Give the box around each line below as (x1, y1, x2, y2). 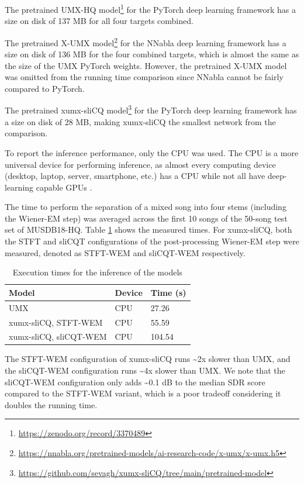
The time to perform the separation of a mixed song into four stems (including (5, 201, 286, 213)
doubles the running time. (5, 398, 98, 410)
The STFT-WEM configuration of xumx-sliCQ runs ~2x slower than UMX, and (5, 353, 291, 365)
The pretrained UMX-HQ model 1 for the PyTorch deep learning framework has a (5, 2, 296, 15)
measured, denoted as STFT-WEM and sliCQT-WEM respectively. (5, 246, 246, 258)
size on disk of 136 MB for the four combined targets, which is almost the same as (5, 48, 299, 60)
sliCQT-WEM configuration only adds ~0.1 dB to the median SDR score (5, 375, 265, 388)
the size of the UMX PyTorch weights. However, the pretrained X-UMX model (5, 59, 287, 71)
